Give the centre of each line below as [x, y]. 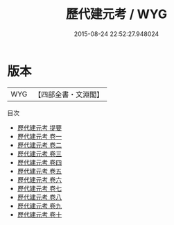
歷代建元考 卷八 [40, 197]
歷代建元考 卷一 [40, 136]
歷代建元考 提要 [40, 127]
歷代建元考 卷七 [40, 188]
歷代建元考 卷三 [40, 153]
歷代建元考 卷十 [40, 214]
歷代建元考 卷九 [40, 206]
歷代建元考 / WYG [116, 14]
